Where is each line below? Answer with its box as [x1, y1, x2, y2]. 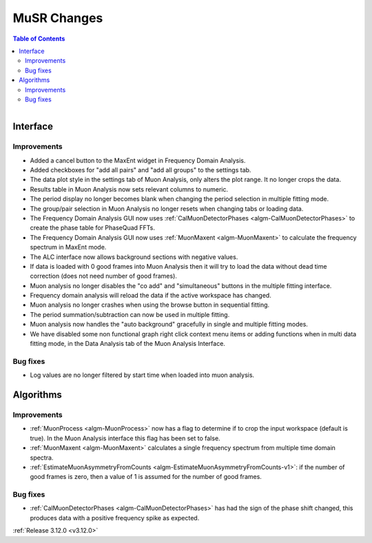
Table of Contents [12, 34, 65, 43]
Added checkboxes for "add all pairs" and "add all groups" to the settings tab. [30, 166, 251, 174]
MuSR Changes [12, 10, 103, 25]
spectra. [30, 453, 54, 462]
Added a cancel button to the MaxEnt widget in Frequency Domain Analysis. [30, 156, 246, 165]
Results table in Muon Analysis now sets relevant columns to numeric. [30, 185, 229, 193]
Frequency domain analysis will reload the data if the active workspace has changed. [30, 291, 271, 300]
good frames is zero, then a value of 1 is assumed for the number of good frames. [30, 473, 262, 481]
